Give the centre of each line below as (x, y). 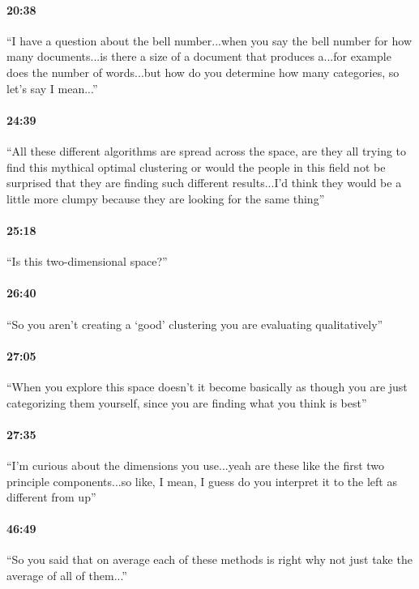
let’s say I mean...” (52, 88)
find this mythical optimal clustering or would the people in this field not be (196, 166)
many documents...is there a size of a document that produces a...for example (199, 56)
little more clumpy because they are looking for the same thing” (166, 198)
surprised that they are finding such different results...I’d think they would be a (204, 183)
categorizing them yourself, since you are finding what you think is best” (187, 402)
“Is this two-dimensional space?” (87, 261)
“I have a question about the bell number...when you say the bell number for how (209, 40)
